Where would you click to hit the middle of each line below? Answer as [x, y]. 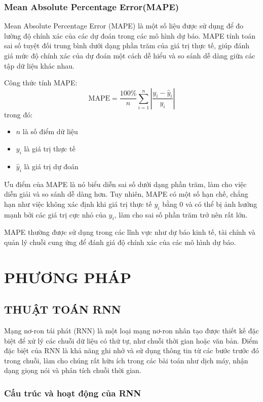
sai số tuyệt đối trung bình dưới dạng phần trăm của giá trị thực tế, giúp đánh [127, 45]
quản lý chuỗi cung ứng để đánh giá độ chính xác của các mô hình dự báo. [120, 242]
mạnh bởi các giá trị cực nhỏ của [55, 214]
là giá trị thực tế [50, 148]
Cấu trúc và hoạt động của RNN [73, 393]
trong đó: [18, 114]
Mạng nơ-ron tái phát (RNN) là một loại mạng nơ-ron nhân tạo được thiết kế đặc [131, 331]
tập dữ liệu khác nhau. [39, 65]
